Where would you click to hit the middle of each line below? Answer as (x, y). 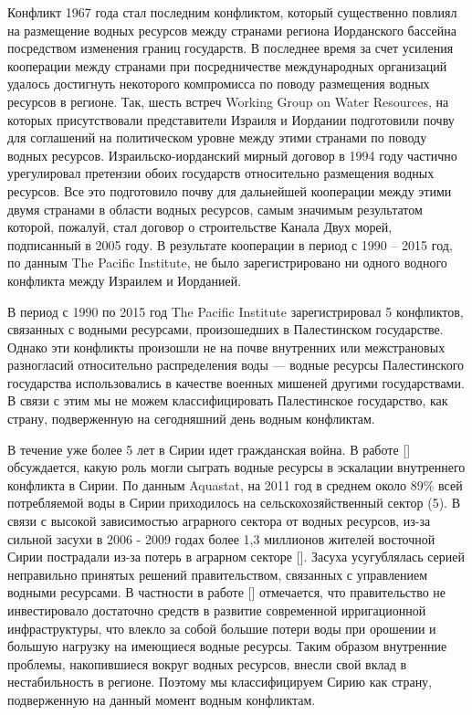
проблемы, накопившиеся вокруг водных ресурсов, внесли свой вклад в (207, 663)
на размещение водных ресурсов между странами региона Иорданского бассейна (232, 30)
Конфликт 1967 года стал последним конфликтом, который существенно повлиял (232, 12)
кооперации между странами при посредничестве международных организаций (227, 65)
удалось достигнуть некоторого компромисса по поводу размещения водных (219, 84)
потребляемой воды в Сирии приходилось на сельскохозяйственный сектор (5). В (234, 503)
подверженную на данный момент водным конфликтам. (162, 699)
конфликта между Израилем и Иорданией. (125, 280)
